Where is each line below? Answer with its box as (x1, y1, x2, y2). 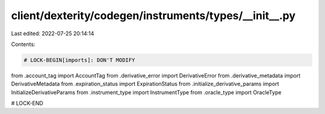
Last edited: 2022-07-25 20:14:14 (11, 30, 94, 37)
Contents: (11, 41, 36, 48)
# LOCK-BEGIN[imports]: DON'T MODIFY (23, 57, 135, 63)
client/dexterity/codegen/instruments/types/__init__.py (11, 9, 296, 22)
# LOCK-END (11, 100, 43, 107)
